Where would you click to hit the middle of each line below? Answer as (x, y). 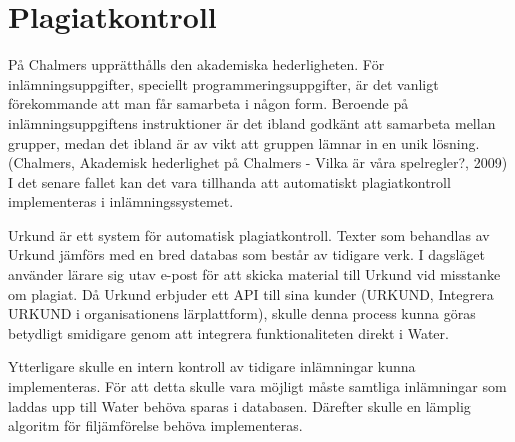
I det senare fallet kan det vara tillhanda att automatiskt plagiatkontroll (229, 181)
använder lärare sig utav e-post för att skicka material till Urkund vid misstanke (254, 274)
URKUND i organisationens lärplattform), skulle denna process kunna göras (242, 313)
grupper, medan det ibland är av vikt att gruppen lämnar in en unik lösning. (244, 142)
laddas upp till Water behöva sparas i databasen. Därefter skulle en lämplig (239, 405)
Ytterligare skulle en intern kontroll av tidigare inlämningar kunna (212, 366)
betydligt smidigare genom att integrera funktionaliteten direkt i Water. (228, 332)
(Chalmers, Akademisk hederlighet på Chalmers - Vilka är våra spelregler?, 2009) (258, 162)
